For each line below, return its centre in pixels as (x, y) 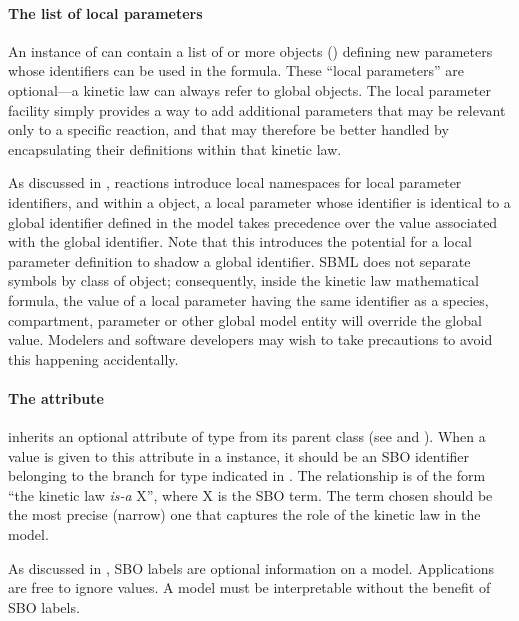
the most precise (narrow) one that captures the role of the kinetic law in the (244, 514)
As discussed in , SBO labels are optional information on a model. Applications (251, 567)
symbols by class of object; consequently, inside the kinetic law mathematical (243, 280)
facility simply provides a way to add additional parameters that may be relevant (257, 109)
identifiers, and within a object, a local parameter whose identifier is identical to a (259, 201)
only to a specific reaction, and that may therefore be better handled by (228, 129)
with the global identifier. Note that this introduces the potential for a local (240, 241)
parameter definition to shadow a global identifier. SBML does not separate (239, 260)
